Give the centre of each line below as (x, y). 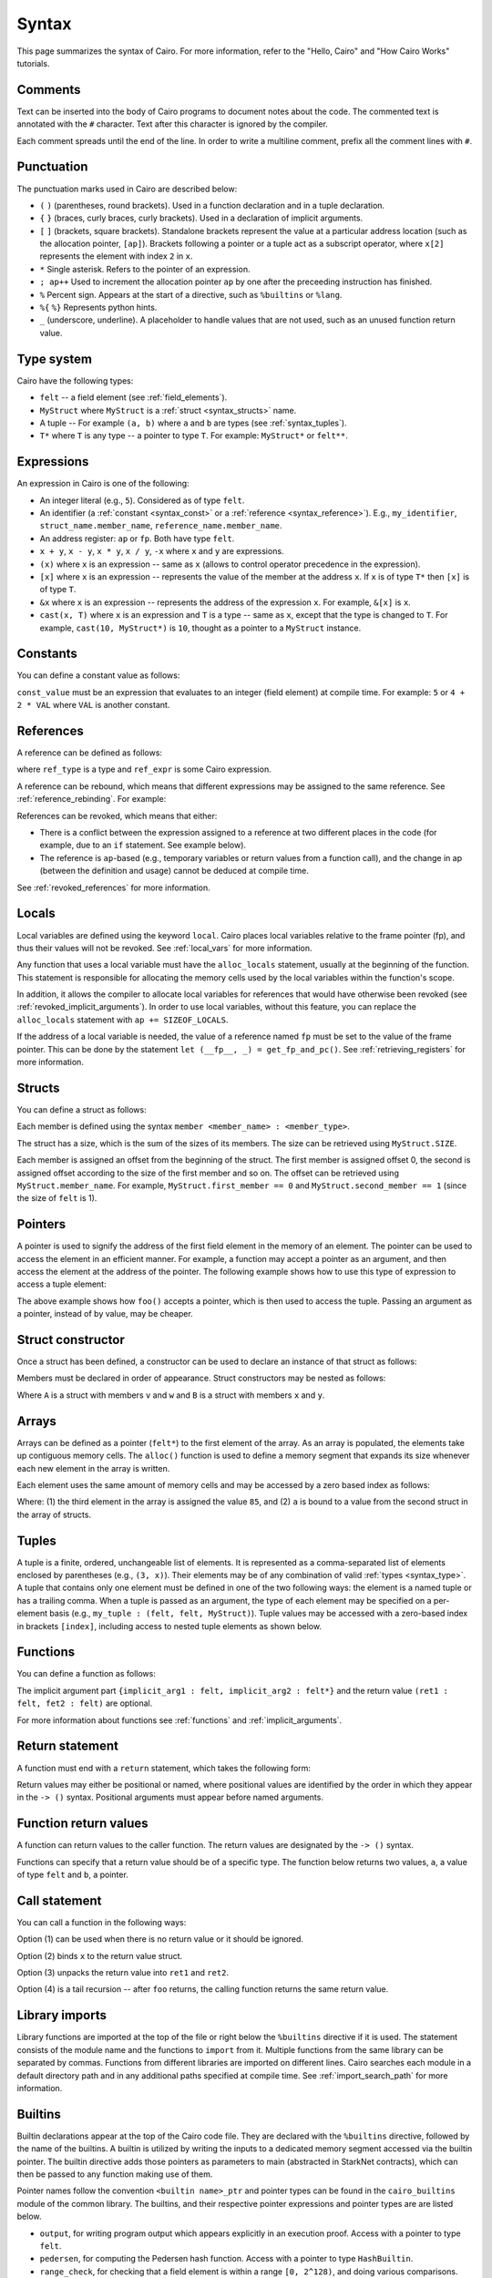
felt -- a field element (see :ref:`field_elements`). (133, 397)
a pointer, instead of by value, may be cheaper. (105, 1314)
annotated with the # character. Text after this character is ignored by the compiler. (172, 124)
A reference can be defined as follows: (90, 753)
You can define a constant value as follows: (98, 675)
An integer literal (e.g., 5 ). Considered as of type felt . (142, 500)
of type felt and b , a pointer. (73, 1874)
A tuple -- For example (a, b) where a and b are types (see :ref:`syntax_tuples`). (193, 423)
